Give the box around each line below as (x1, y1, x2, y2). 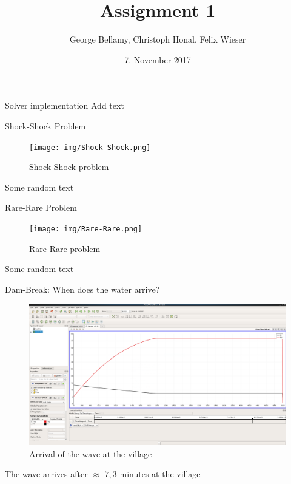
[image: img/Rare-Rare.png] (29, 224, 142, 233)
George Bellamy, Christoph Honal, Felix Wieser (69, 33, 246, 46)
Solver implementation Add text (5, 99, 124, 112)
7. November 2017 (124, 53, 191, 66)
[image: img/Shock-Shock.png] (29, 143, 151, 152)
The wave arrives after (5, 468, 88, 480)
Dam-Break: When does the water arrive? (5, 282, 160, 295)
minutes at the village (119, 468, 201, 480)
